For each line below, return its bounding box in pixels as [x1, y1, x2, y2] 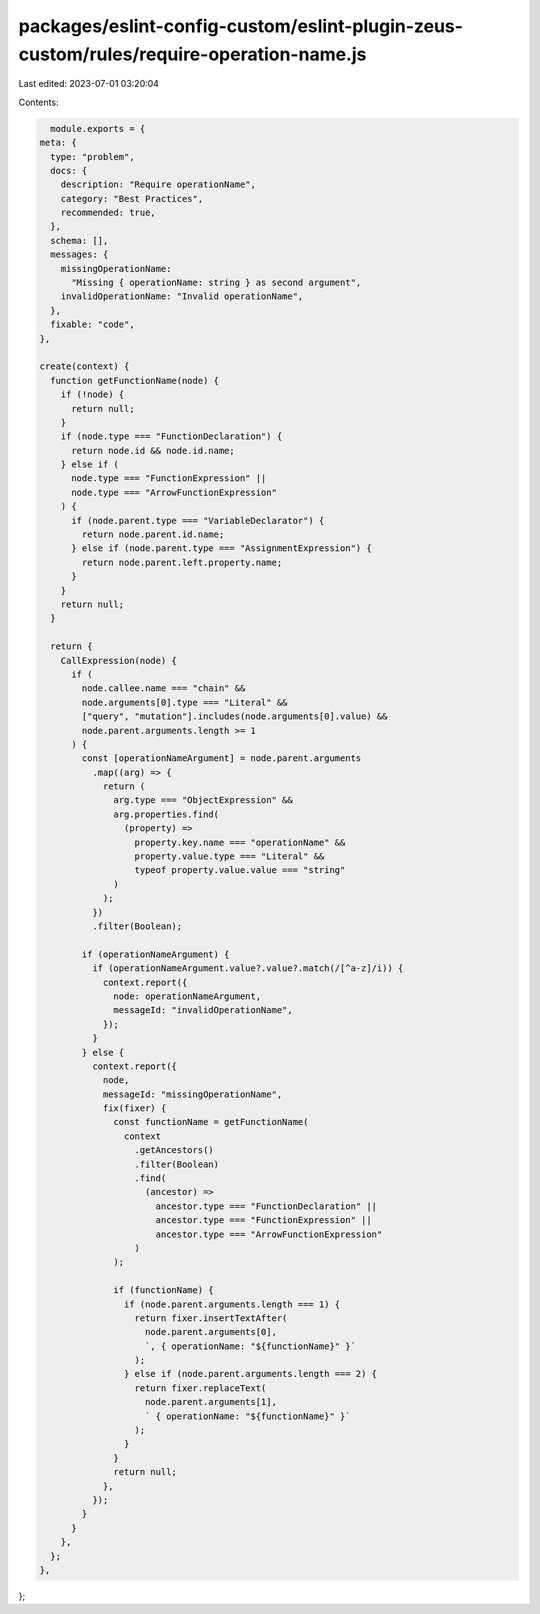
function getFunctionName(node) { [50, 375, 220, 386]
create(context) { [39, 361, 130, 372]
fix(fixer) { [102, 1103, 167, 1114]
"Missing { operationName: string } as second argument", [71, 277, 362, 289]
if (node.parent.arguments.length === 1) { [123, 1298, 341, 1310]
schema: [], [50, 235, 109, 246]
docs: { [50, 165, 88, 176]
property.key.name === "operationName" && [134, 836, 346, 848]
